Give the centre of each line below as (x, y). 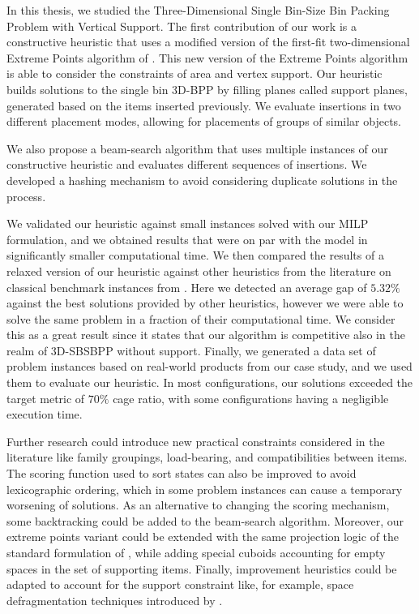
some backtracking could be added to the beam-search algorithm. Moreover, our (205, 520)
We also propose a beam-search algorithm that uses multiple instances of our (197, 148)
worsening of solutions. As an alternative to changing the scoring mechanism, (198, 505)
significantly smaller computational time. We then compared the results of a (195, 255)
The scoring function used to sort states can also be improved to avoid (182, 473)
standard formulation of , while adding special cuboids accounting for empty (196, 552)
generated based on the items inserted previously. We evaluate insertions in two (204, 105)
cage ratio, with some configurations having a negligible (251, 398)
